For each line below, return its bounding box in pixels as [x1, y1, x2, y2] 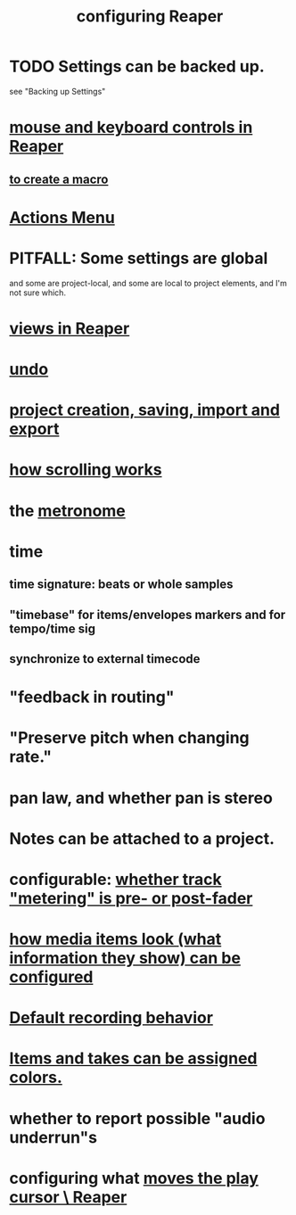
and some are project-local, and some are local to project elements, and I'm [9, 277, 288, 288]
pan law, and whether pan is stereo [9, 788, 274, 808]
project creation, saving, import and [9, 400, 281, 420]
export [9, 419, 60, 439]
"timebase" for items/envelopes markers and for [9, 607, 286, 622]
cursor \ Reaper [9, 1186, 127, 1207]
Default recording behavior [9, 1008, 214, 1028]
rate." [9, 747, 52, 767]
